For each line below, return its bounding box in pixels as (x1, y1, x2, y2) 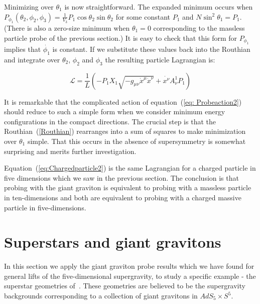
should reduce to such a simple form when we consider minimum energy (4, 106, 225, 117)
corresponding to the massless (153, 23, 245, 33)
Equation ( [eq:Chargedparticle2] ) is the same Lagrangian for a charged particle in (4, 163, 256, 173)
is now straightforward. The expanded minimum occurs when (64, 2, 253, 12)
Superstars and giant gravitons (4, 232, 221, 252)
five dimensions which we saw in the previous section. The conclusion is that (4, 172, 239, 183)
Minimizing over (4, 2, 54, 12)
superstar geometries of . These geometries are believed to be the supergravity (4, 280, 245, 291)
